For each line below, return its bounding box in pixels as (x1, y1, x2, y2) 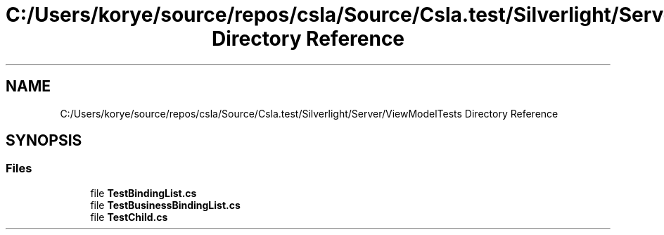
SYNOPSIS (6, 132, 82, 150)
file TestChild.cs (90, 210, 168, 223)
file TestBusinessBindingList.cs (90, 198, 241, 211)
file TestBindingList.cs (90, 186, 197, 199)
